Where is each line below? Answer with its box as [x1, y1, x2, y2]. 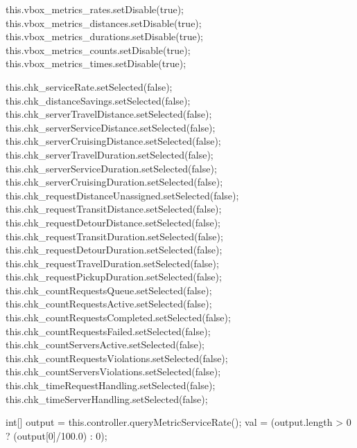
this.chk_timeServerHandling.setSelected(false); [6, 391, 208, 406]
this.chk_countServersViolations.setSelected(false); [6, 364, 221, 379]
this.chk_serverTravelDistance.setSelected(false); [6, 107, 212, 121]
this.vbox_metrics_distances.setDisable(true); [6, 15, 202, 30]
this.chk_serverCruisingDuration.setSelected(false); [6, 174, 223, 189]
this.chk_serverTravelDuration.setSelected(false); [6, 147, 214, 161]
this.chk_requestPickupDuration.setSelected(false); [6, 269, 222, 284]
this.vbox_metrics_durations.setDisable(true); [6, 29, 204, 44]
